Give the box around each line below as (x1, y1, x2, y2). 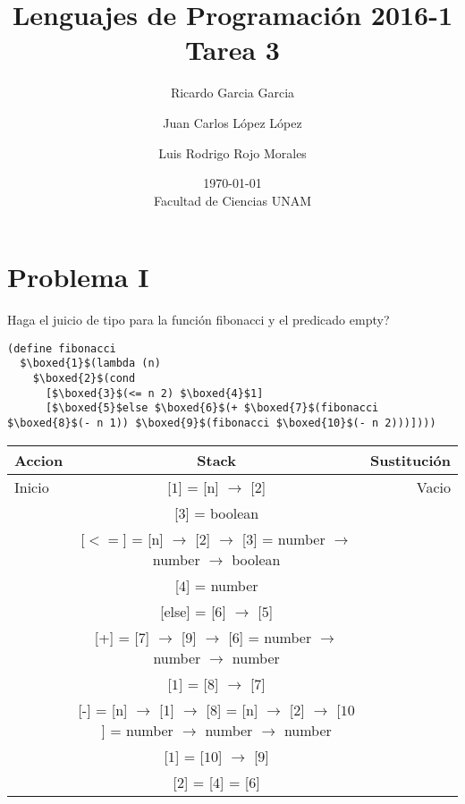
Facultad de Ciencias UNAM (153, 190, 312, 209)
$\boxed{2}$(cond (32, 372, 136, 385)
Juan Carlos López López (163, 113, 302, 131)
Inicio (14, 476, 49, 497)
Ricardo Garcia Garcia (170, 83, 295, 102)
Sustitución (369, 449, 451, 470)
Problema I (7, 258, 149, 295)
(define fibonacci (7, 342, 116, 355)
